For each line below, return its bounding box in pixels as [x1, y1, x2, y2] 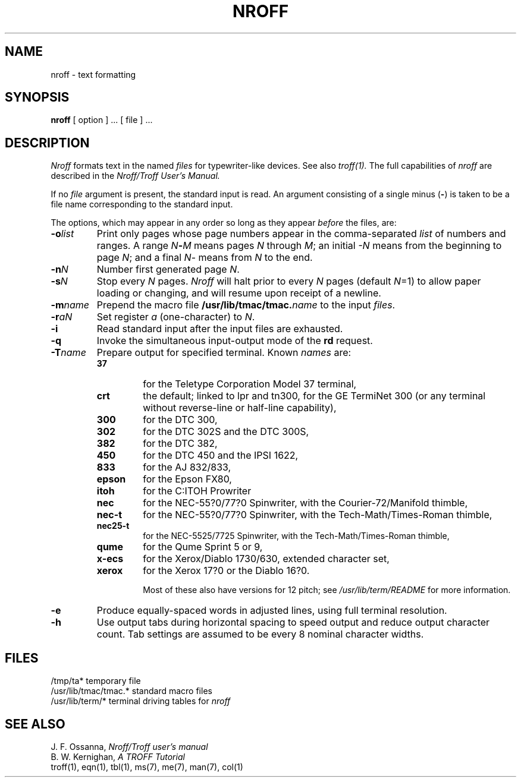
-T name [51, 346, 86, 359]
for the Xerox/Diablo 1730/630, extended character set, [143, 553, 390, 565]
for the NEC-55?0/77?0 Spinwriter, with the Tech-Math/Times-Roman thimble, [143, 509, 492, 521]
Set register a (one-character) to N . [96, 311, 255, 323]
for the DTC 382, [143, 437, 218, 450]
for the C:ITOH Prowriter [143, 485, 252, 497]
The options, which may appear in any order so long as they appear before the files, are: [51, 217, 397, 228]
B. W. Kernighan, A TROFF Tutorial [51, 751, 185, 762]
